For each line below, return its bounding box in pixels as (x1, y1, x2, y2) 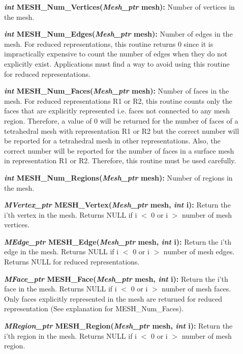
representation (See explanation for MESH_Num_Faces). (4, 303, 184, 314)
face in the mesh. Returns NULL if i (4, 283, 117, 294)
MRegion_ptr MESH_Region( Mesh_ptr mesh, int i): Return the (4, 320, 233, 331)
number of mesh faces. (162, 283, 231, 294)
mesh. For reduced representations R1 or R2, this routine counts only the (4, 95, 232, 106)
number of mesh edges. (163, 246, 235, 257)
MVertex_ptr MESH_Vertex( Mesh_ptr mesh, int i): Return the (4, 199, 231, 210)
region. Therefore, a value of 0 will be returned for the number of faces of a (4, 115, 238, 126)
